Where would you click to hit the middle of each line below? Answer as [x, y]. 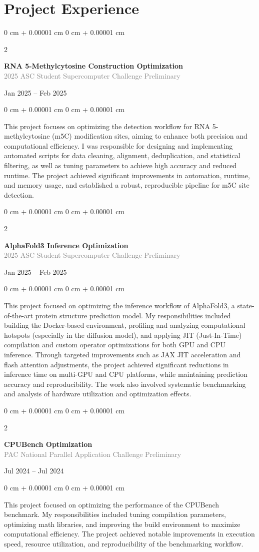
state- [246, 305]
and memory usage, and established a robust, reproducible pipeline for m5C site [127, 185]
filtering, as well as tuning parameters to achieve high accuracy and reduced [120, 165]
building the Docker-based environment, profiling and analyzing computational [125, 325]
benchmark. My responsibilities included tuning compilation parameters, [115, 514]
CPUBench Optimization [48, 444]
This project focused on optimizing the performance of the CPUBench [111, 504]
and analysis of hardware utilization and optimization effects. [98, 394]
